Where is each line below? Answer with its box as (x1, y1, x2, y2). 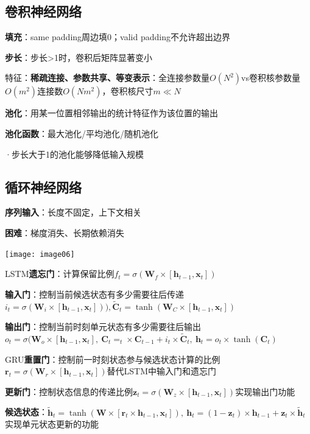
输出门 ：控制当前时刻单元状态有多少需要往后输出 (5, 320, 201, 333)
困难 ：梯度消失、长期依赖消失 (5, 226, 124, 239)
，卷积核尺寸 (102, 85, 153, 97)
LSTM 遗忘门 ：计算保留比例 (5, 267, 114, 280)
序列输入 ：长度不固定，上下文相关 (5, 206, 141, 219)
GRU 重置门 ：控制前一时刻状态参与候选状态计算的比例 (5, 352, 220, 365)
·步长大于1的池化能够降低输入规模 (5, 147, 144, 160)
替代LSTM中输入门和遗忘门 (107, 365, 216, 377)
